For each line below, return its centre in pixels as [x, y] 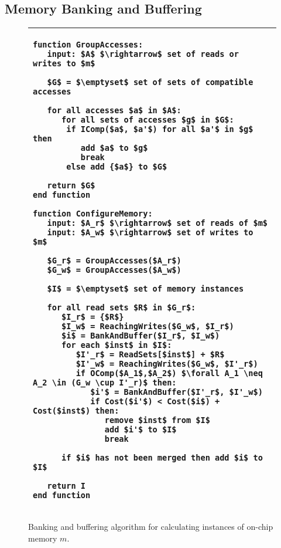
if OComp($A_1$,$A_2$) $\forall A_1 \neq [169, 373]
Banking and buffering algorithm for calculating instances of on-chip [151, 527]
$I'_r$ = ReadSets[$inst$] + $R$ [150, 355]
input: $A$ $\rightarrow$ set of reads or [143, 54]
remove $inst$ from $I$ [157, 420]
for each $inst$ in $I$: [117, 345]
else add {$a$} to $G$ [117, 167]
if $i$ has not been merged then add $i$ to [162, 458]
